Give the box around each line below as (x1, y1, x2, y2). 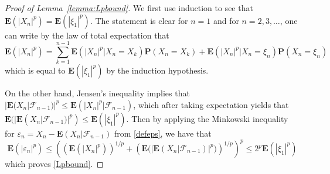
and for (213, 14, 239, 26)
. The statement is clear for (90, 14, 188, 26)
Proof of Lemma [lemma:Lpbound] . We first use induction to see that (5, 2, 253, 13)
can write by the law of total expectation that (5, 29, 169, 41)
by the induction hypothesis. (106, 64, 209, 76)
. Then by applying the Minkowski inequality (126, 112, 288, 124)
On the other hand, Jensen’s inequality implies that (5, 87, 190, 99)
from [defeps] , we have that (114, 127, 212, 139)
